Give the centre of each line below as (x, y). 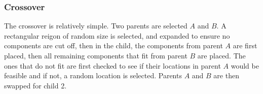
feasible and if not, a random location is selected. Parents (93, 75)
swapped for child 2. (35, 85)
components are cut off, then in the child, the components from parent (114, 45)
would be (245, 65)
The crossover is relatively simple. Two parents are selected (96, 26)
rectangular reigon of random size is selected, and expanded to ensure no (117, 35)
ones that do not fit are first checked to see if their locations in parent (112, 65)
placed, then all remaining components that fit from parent (96, 55)
